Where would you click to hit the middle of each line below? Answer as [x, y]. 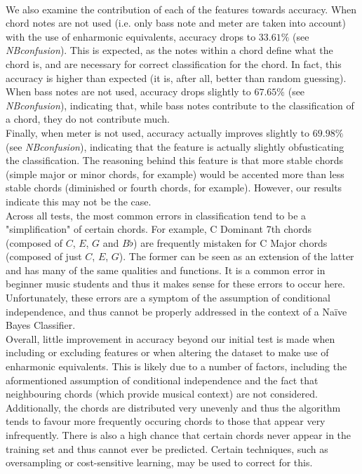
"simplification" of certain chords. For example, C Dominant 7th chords [159, 229]
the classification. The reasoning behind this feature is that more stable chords [174, 160]
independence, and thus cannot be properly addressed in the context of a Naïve [176, 311]
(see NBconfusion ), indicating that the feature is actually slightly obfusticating [175, 146]
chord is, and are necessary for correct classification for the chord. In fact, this [174, 63]
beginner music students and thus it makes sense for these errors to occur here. [175, 284]
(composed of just [44, 256]
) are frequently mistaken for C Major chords [230, 242]
